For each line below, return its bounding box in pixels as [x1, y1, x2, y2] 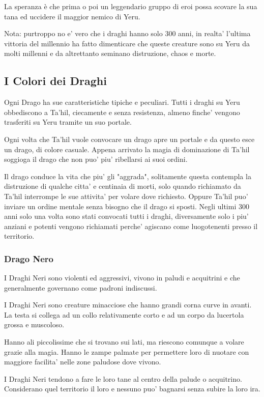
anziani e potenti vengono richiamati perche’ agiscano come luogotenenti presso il [4, 220, 258, 231]
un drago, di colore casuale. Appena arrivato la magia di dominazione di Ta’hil [4, 144, 250, 154]
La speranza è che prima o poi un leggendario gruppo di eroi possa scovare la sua [4, 1, 257, 11]
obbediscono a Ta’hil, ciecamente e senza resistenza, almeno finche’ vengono [4, 106, 240, 117]
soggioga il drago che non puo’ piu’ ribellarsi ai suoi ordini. [4, 154, 188, 164]
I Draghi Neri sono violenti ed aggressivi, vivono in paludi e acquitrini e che [4, 272, 240, 283]
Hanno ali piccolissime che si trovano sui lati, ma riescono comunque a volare [4, 336, 244, 347]
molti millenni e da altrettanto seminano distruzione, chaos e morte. [4, 48, 216, 59]
